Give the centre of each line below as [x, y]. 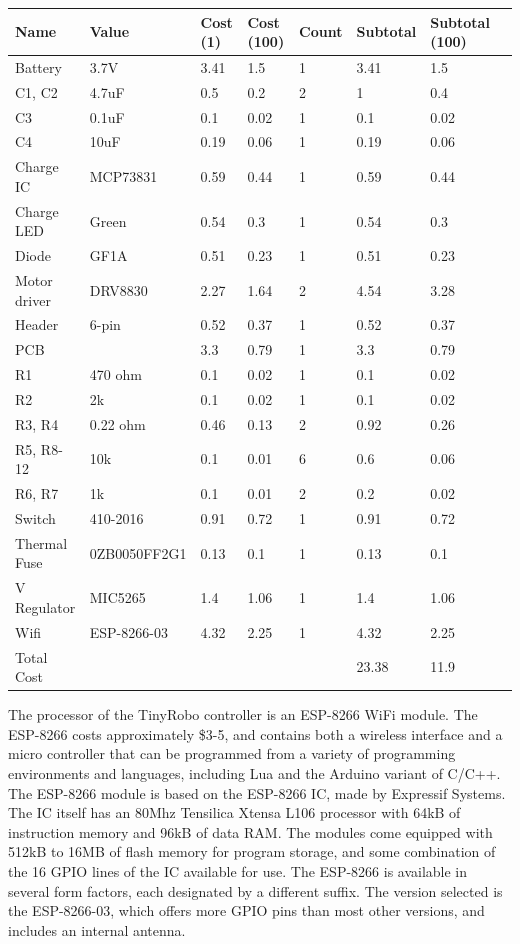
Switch [35, 517]
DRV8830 [118, 289]
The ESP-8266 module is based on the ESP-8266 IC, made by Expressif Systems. [257, 792]
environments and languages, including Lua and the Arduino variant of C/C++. [254, 773]
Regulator [45, 606]
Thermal [41, 542]
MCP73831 [123, 176]
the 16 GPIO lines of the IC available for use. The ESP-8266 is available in [238, 870]
